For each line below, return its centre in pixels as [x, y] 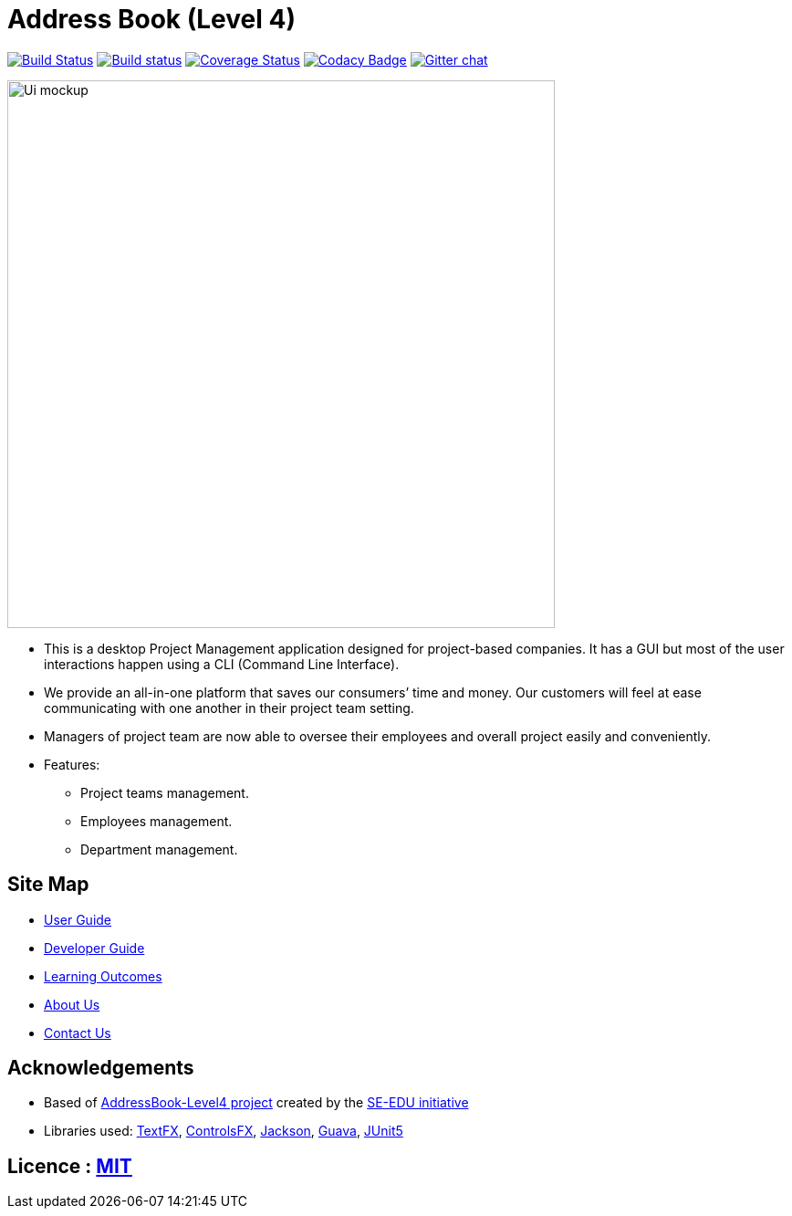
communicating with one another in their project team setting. [229, 708]
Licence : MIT [70, 1166]
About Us [72, 1004]
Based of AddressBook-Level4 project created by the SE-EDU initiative [256, 1103]
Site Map [48, 885]
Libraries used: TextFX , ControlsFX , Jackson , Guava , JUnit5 [224, 1131]
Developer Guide [94, 948]
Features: [72, 764]
